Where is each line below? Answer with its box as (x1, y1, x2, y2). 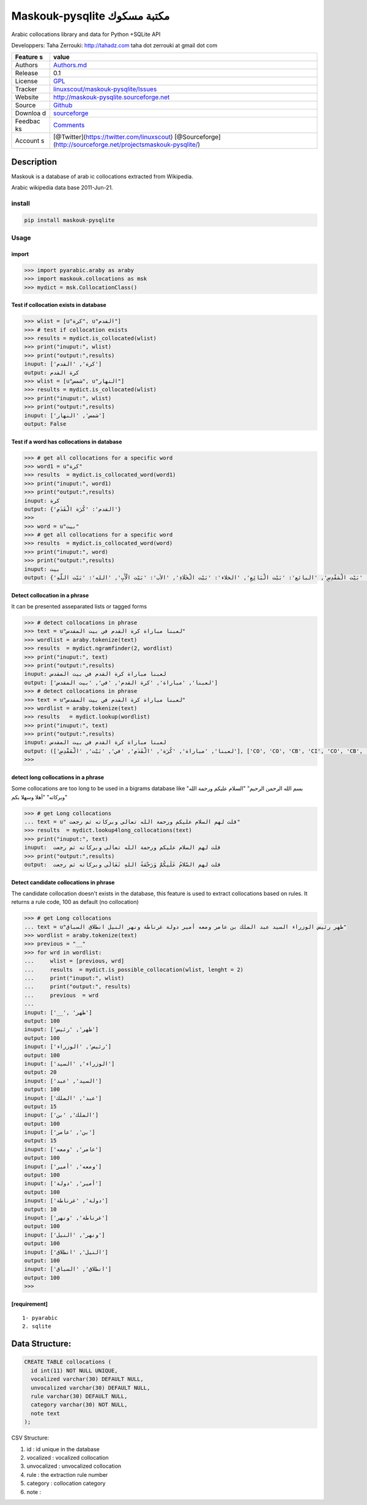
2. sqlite (22, 1323, 51, 1330)
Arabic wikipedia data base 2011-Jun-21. (11, 184, 113, 191)
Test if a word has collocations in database (11, 438, 122, 445)
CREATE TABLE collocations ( (24, 1358, 112, 1366)
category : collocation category (26, 1480, 106, 1487)
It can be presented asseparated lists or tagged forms (11, 603, 147, 610)
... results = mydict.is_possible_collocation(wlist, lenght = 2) (24, 966, 244, 973)
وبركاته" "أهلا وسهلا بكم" (11, 793, 67, 801)
